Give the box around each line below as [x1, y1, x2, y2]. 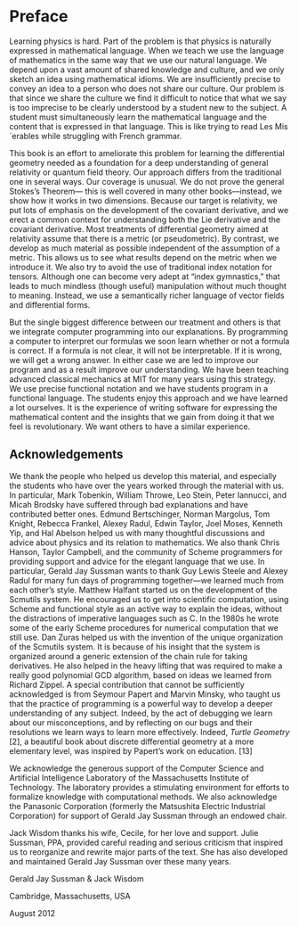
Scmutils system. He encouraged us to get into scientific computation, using [9, 593, 289, 604]
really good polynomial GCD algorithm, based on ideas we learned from [9, 669, 272, 680]
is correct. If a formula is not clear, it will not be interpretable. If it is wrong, [9, 345, 282, 356]
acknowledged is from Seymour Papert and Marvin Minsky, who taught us [9, 689, 281, 699]
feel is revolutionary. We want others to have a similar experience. [9, 421, 251, 432]
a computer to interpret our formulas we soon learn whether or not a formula [9, 335, 290, 346]
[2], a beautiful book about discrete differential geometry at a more [9, 736, 255, 747]
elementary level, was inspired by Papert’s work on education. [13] [9, 745, 254, 756]
